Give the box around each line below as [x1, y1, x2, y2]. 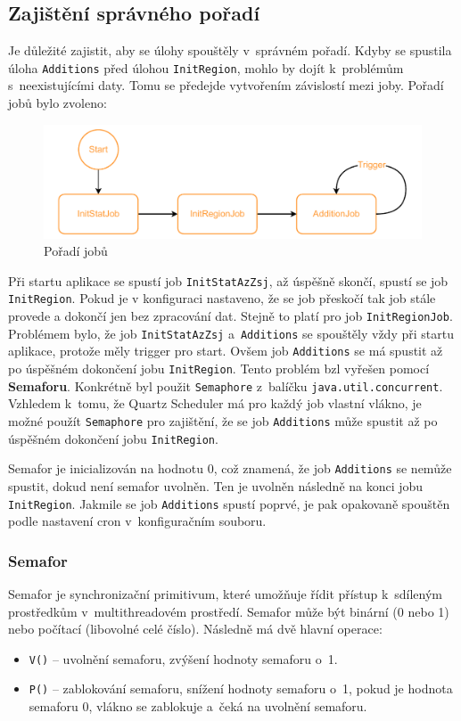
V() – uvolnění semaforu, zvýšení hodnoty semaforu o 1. [29, 649, 338, 668]
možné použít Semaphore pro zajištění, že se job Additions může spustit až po [8, 411, 438, 430]
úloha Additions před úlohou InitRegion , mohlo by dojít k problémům [8, 58, 404, 77]
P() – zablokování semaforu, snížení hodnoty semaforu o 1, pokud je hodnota [29, 679, 453, 698]
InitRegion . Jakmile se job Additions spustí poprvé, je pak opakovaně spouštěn [8, 494, 450, 512]
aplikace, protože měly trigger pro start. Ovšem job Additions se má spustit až [8, 341, 443, 360]
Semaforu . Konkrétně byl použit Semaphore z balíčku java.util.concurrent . [8, 376, 443, 395]
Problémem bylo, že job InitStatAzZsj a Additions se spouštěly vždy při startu [8, 324, 454, 342]
